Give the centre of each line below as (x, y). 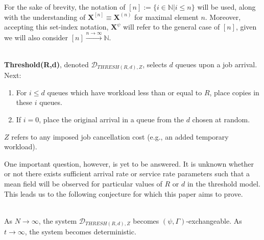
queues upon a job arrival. (216, 64)
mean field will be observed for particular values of (83, 184)
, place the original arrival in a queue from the (111, 119)
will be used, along (226, 7)
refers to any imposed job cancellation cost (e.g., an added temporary (120, 136)
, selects (155, 64)
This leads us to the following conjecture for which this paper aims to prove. (124, 193)
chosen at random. (221, 119)
